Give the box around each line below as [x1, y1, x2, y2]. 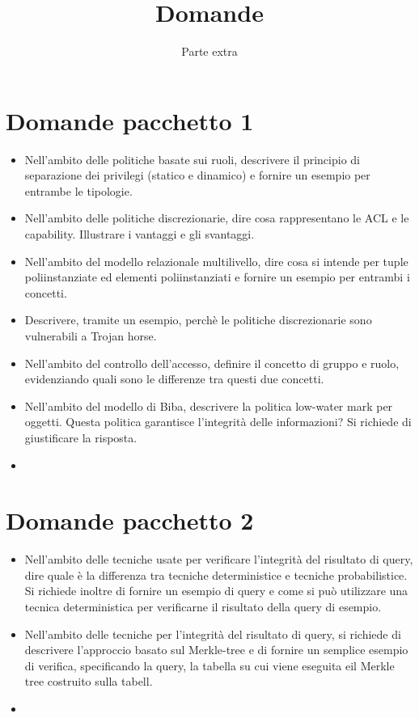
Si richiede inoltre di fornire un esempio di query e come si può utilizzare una [24, 582, 408, 599]
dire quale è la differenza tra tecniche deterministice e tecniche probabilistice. [24, 566, 408, 583]
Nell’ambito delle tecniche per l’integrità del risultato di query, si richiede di [24, 625, 401, 642]
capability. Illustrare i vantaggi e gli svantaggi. [24, 226, 255, 243]
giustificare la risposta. [24, 429, 138, 446]
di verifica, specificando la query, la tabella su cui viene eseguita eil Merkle [24, 657, 395, 674]
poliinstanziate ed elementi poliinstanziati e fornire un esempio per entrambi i [24, 268, 410, 285]
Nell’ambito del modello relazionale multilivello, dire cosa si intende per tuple [24, 252, 408, 269]
